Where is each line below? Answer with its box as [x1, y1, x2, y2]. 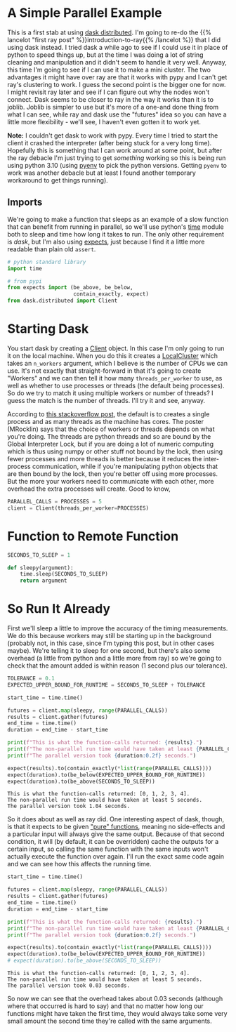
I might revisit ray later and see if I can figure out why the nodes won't [7, 88, 210, 96]
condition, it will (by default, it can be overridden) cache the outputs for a [7, 838, 219, 846]
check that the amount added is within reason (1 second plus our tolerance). [7, 661, 228, 670]
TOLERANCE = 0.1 [7, 675, 55, 682]
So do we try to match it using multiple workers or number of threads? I [7, 388, 214, 397]
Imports [7, 197, 43, 209]
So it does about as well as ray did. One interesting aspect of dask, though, [7, 815, 225, 823]
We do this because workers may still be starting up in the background [7, 632, 212, 640]
